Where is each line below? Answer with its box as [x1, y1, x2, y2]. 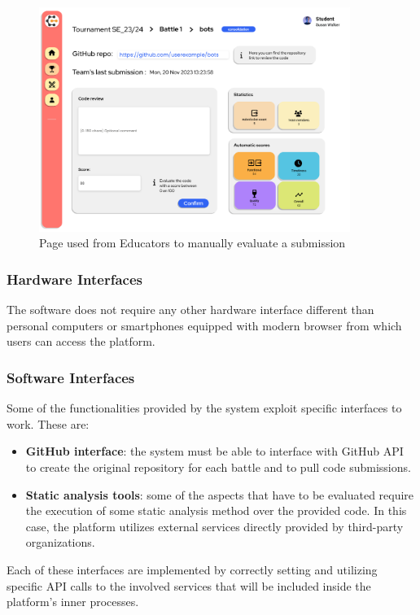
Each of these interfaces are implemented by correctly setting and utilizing [7, 561, 378, 578]
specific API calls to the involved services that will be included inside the [7, 577, 371, 594]
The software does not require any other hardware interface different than [7, 301, 374, 318]
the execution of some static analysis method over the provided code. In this [25, 502, 407, 519]
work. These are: [7, 415, 90, 432]
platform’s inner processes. [7, 593, 139, 610]
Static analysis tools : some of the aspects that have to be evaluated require [25, 486, 414, 503]
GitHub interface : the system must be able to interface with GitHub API [25, 443, 404, 460]
